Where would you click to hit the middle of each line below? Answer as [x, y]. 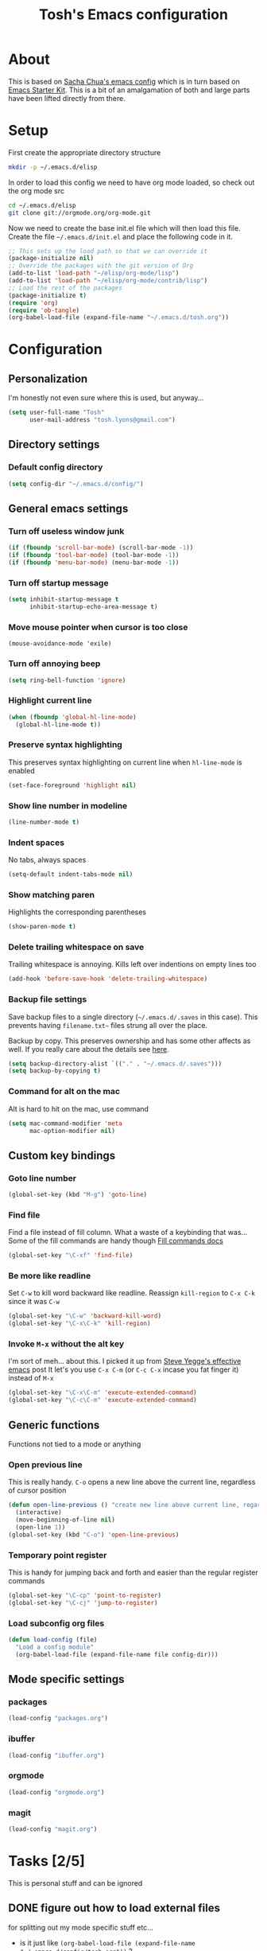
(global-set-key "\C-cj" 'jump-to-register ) [83, 1602]
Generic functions [54, 1425]
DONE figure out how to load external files [114, 1908]
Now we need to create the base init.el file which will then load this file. [124, 228]
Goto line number [43, 1178]
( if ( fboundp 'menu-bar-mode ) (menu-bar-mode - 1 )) [94, 563]
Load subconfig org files [56, 1623]
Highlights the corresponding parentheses [77, 912]
